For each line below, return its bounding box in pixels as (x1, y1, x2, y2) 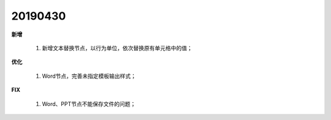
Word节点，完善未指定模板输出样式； (42, 72, 137, 80)
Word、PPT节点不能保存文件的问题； (42, 100, 136, 107)
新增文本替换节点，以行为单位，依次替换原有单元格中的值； (42, 44, 192, 51)
